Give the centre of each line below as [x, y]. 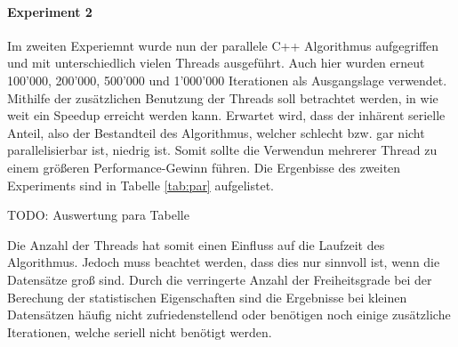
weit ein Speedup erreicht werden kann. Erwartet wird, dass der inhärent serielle [226, 115]
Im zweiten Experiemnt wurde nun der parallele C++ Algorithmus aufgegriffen [223, 45]
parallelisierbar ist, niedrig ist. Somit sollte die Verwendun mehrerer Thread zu [222, 150]
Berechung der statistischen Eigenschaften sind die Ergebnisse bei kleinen [207, 297]
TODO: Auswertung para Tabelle [98, 215]
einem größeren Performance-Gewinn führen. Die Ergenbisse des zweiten [204, 167]
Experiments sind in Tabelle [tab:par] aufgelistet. [141, 185]
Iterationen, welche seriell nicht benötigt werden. [140, 331]
